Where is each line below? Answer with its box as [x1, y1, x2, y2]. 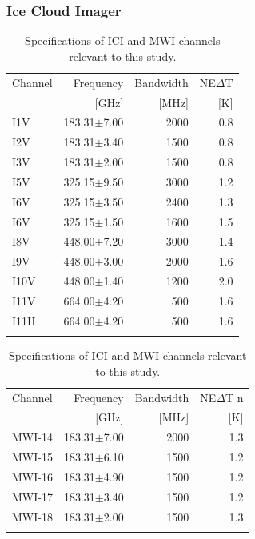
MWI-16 [12, 468, 53, 485]
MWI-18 [12, 508, 53, 525]
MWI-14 [12, 429, 53, 445]
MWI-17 [12, 488, 53, 505]
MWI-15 [12, 449, 53, 465]
